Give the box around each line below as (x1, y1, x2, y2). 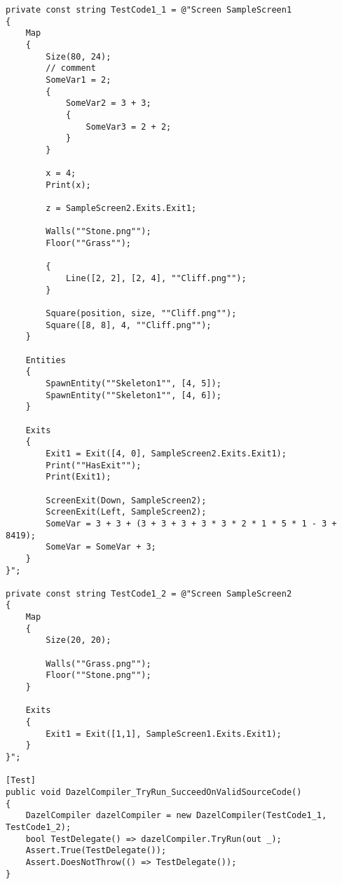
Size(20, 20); (46, 635, 111, 646)
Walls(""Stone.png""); (46, 226, 151, 237)
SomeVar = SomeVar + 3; (46, 542, 156, 552)
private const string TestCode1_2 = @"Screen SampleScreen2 (6, 588, 292, 599)
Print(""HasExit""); (46, 460, 142, 470)
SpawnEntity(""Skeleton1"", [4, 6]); (46, 390, 221, 400)
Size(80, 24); (46, 51, 111, 62)
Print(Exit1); (46, 472, 111, 482)
